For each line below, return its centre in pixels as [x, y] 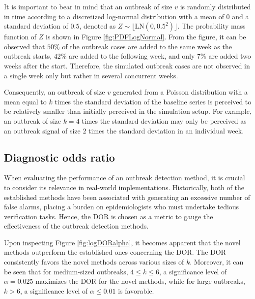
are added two [230, 56]
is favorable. [136, 290]
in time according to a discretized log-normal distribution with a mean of [114, 16]
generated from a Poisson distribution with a [180, 92]
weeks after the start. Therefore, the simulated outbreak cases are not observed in [127, 65]
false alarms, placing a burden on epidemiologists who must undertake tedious [122, 207]
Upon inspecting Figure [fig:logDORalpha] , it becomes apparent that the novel [122, 242]
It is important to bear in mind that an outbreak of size [88, 6]
